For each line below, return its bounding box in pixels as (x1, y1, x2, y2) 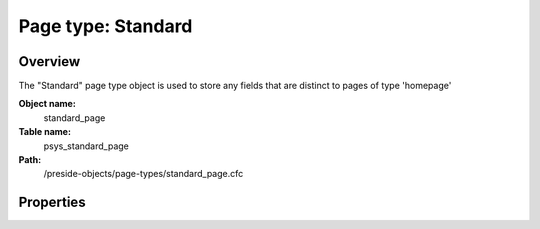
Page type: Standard (18, 15, 193, 37)
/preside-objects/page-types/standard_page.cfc (43, 168, 244, 180)
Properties (18, 194, 86, 211)
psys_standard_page (43, 140, 129, 152)
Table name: (18, 126, 72, 138)
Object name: (18, 98, 77, 110)
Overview (18, 53, 81, 70)
